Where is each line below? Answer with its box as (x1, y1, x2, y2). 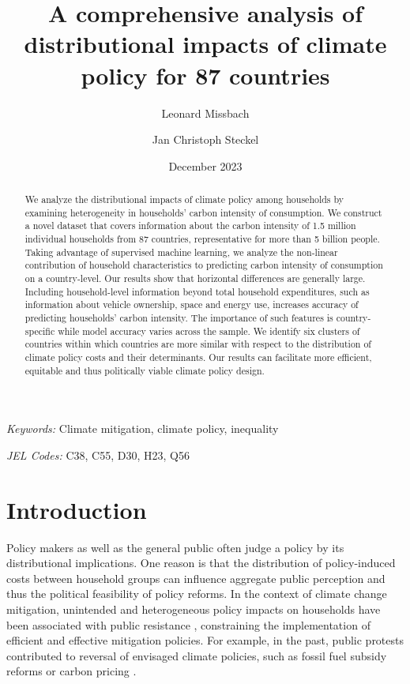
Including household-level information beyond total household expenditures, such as (24, 284, 370, 298)
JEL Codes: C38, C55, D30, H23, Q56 (6, 446, 190, 463)
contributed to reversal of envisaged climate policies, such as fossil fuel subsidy (6, 647, 387, 663)
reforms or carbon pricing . (6, 663, 137, 679)
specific (24, 324, 55, 337)
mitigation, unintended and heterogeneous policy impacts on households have (6, 600, 381, 617)
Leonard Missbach (161, 104, 250, 121)
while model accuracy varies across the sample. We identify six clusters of (58, 324, 360, 337)
